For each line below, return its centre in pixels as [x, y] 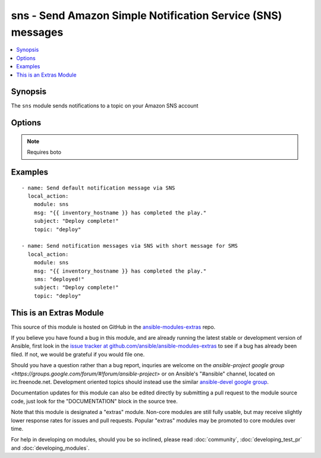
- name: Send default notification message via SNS [98, 188]
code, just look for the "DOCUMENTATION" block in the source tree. [94, 401]
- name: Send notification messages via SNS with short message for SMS [130, 246]
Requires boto [44, 152]
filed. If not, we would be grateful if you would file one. [78, 354]
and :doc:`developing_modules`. [50, 448]
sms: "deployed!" [59, 279]
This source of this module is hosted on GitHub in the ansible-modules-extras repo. [113, 327]
